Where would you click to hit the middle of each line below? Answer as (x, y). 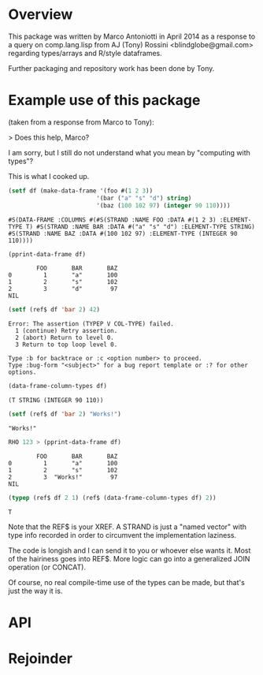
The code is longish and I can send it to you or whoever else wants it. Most (130, 550)
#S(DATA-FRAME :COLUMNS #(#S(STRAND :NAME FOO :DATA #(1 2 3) (112, 220)
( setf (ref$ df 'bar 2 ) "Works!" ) (65, 414)
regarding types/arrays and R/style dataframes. (85, 53)
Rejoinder (41, 659)
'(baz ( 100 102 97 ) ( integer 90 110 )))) (163, 205)
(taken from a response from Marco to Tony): (81, 122)
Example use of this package (104, 101)
